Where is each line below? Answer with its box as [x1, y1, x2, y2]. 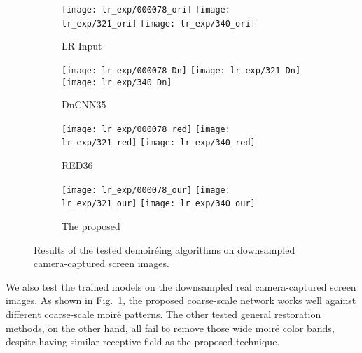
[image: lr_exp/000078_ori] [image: [62, 5, 230, 15]
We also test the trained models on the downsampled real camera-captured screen [6, 279, 356, 294]
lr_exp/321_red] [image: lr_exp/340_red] [62, 138, 256, 148]
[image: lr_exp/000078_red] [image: [62, 124, 230, 134]
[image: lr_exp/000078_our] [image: [62, 185, 230, 195]
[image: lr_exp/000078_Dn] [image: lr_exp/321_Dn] [62, 65, 301, 75]
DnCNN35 [62, 97, 106, 112]
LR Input [62, 38, 102, 53]
